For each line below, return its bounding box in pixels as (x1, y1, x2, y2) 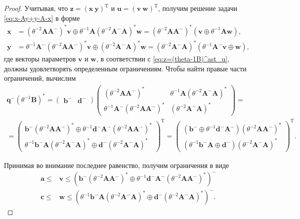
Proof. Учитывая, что (4, 3, 68, 13)
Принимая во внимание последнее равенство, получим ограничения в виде (4, 160, 229, 170)
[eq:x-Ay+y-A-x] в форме (4, 12, 80, 23)
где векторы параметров (4, 54, 76, 64)
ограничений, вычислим (4, 73, 76, 83)
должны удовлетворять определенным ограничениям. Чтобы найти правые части (4, 63, 247, 73)
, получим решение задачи (158, 3, 238, 13)
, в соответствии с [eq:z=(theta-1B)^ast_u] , (96, 54, 230, 64)
